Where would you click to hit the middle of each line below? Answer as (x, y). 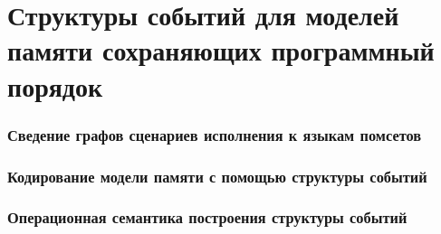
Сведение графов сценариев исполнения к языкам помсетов (215, 134)
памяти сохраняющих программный (221, 50)
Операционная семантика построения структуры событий (207, 217)
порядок (55, 85)
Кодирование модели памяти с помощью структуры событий (217, 176)
